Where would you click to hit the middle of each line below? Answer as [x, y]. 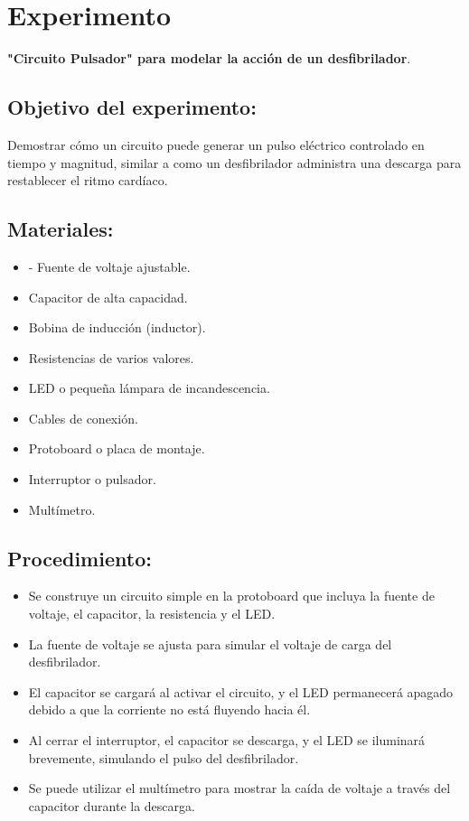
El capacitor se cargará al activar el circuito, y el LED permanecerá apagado [241, 691]
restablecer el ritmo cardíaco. [88, 180]
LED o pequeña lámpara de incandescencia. [149, 388]
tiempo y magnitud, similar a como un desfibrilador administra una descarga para [234, 162]
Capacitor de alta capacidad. [108, 297]
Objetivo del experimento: [132, 107]
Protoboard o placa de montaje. [117, 448]
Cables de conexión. [83, 418]
